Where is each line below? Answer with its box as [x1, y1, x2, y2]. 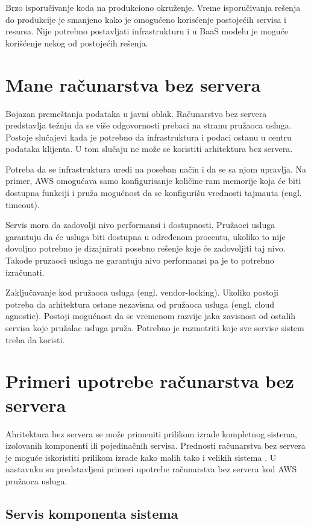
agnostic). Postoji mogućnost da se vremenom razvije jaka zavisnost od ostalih [5, 309, 296, 322]
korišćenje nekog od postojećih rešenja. [5, 36, 148, 49]
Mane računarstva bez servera [5, 72, 261, 97]
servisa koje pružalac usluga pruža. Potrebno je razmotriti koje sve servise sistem [5, 322, 304, 334]
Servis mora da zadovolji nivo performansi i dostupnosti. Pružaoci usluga [5, 218, 275, 231]
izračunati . [5, 265, 45, 278]
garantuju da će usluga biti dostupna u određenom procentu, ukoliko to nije [5, 230, 286, 242]
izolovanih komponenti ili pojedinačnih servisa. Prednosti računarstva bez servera [5, 439, 306, 452]
